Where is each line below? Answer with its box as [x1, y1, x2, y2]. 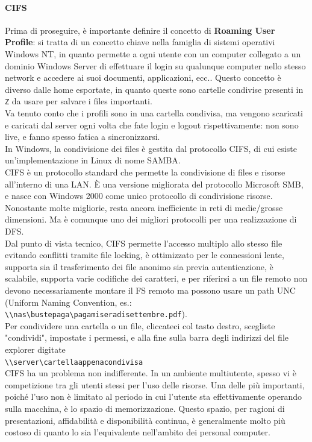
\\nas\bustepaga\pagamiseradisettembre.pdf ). [5, 308, 187, 320]
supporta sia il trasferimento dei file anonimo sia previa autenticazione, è [5, 260, 273, 273]
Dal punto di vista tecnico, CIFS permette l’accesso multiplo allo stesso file [5, 236, 282, 249]
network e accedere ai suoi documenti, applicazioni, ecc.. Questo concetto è [5, 71, 281, 84]
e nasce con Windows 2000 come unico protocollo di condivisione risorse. [5, 189, 273, 202]
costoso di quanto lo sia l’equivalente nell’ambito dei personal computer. [5, 426, 270, 438]
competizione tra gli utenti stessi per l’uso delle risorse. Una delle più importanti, [5, 378, 305, 391]
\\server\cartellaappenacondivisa [5, 358, 143, 367]
